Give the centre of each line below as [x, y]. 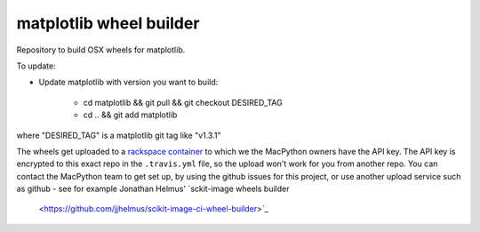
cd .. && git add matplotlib [130, 115]
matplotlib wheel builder [108, 23]
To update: [36, 66]
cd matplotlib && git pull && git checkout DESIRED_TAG [183, 102]
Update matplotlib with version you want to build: [128, 82]
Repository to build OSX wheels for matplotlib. [101, 50]
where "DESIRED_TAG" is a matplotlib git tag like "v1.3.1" [119, 135]
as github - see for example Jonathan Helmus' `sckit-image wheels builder [153, 189]
